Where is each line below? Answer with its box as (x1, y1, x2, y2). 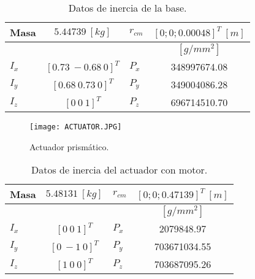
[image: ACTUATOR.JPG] (29, 123, 122, 131)
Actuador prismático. (29, 140, 109, 153)
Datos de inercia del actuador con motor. (31, 162, 208, 177)
